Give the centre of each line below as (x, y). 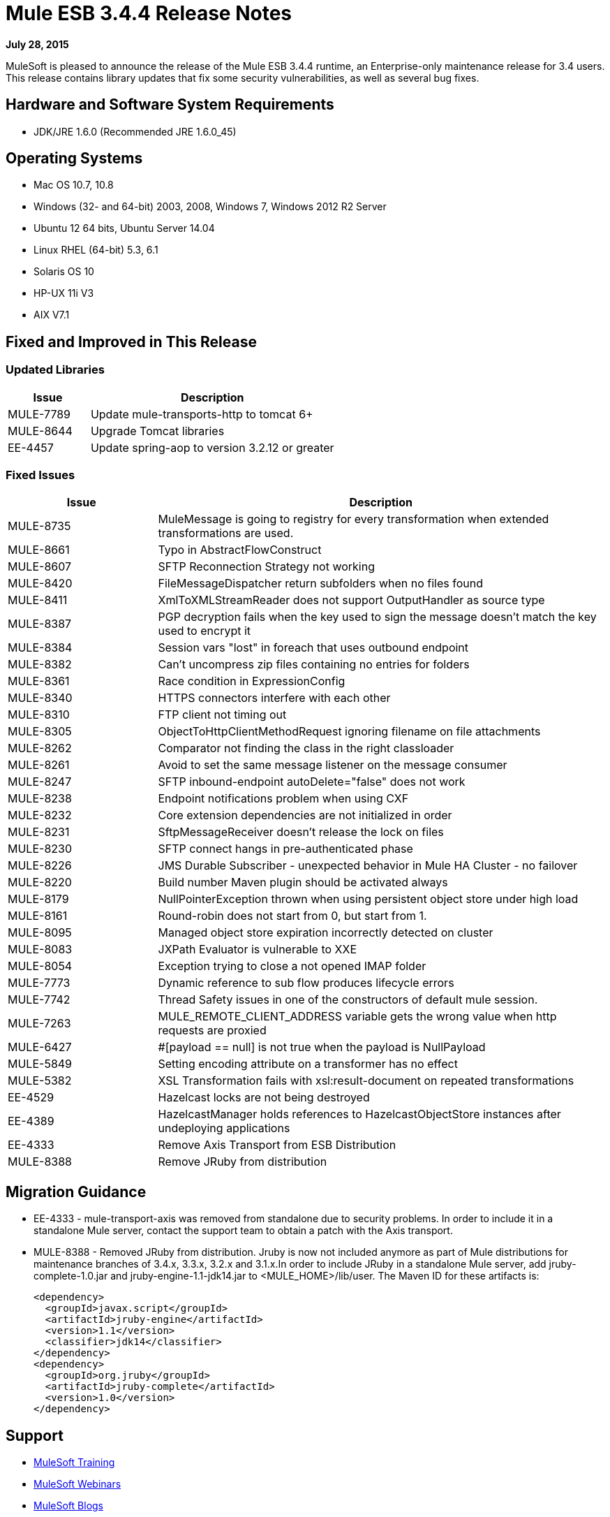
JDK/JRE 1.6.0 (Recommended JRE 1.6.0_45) (135, 131)
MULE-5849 (40, 1064)
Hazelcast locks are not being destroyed (264, 1098)
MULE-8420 (40, 584)
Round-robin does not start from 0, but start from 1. (292, 916)
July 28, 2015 (37, 44)
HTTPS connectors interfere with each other (274, 698)
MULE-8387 (40, 624)
